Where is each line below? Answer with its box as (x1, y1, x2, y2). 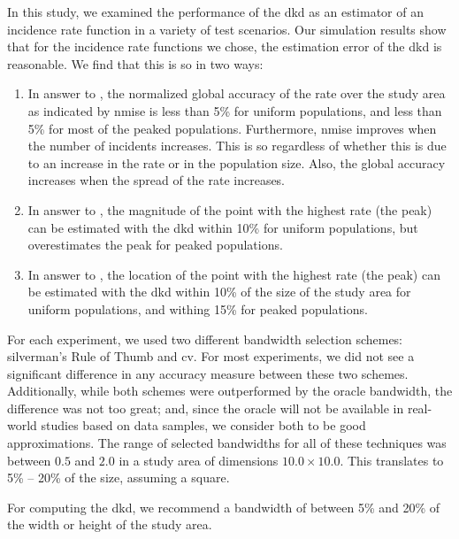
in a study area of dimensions (119, 450, 279, 469)
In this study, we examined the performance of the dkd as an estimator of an (7, 3, 424, 20)
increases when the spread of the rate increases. (27, 171, 286, 189)
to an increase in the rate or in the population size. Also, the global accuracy (27, 153, 446, 172)
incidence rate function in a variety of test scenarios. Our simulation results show (7, 19, 447, 38)
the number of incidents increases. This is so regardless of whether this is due (27, 136, 447, 155)
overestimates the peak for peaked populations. (27, 235, 283, 254)
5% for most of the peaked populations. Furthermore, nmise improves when (27, 119, 437, 137)
